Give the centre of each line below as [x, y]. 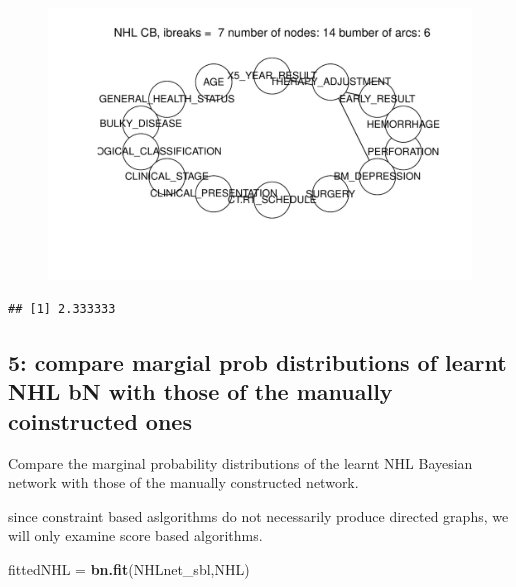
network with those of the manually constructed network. [183, 482]
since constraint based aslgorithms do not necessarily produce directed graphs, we [258, 515]
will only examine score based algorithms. [135, 535]
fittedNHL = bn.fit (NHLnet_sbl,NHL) [129, 569]
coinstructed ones [100, 420]
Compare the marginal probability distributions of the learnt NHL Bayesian [240, 462]
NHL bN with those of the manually [200, 391]
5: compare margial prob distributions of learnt [257, 362]
